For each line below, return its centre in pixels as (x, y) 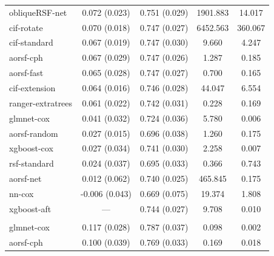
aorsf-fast (26, 73)
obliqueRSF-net (38, 12)
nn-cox (22, 193)
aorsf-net (25, 178)
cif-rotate (26, 27)
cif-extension (32, 87)
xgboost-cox (31, 148)
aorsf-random (34, 133)
